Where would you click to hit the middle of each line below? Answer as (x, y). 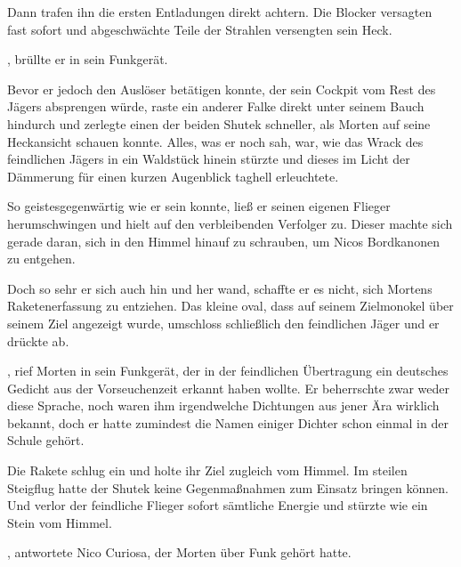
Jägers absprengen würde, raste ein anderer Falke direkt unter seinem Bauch (216, 106)
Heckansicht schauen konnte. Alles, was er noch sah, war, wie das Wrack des (215, 141)
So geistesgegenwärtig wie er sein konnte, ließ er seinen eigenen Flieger (199, 206)
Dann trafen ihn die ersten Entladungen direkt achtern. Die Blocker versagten (220, 12)
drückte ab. (38, 340)
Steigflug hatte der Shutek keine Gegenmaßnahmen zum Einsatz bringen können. (228, 487)
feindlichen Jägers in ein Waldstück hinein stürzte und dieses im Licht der (209, 159)
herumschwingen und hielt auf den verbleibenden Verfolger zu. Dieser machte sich (230, 223)
